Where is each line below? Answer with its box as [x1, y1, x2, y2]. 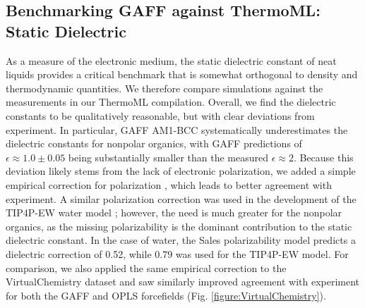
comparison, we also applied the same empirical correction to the [6, 260, 287, 275]
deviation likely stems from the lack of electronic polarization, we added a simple [6, 164, 356, 178]
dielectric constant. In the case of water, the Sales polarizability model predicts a [6, 233, 356, 247]
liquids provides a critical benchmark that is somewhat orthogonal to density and [6, 67, 358, 82]
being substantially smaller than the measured [68, 149, 268, 164]
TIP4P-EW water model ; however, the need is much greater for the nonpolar [6, 205, 342, 220]
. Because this [293, 149, 354, 164]
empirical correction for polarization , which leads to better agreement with [6, 177, 332, 192]
